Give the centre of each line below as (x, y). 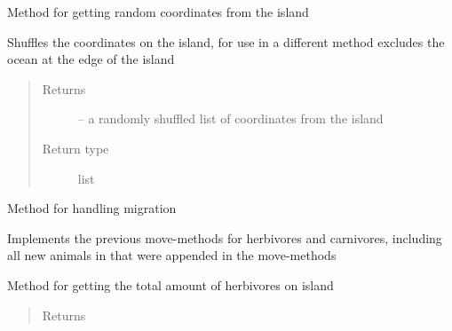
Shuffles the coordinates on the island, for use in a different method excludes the (226, 41)
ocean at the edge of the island (91, 59)
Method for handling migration (92, 208)
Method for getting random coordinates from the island (158, 12)
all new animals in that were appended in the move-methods (172, 255)
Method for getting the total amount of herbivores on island (170, 284)
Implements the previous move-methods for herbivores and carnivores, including (225, 237)
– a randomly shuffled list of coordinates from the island (230, 118)
